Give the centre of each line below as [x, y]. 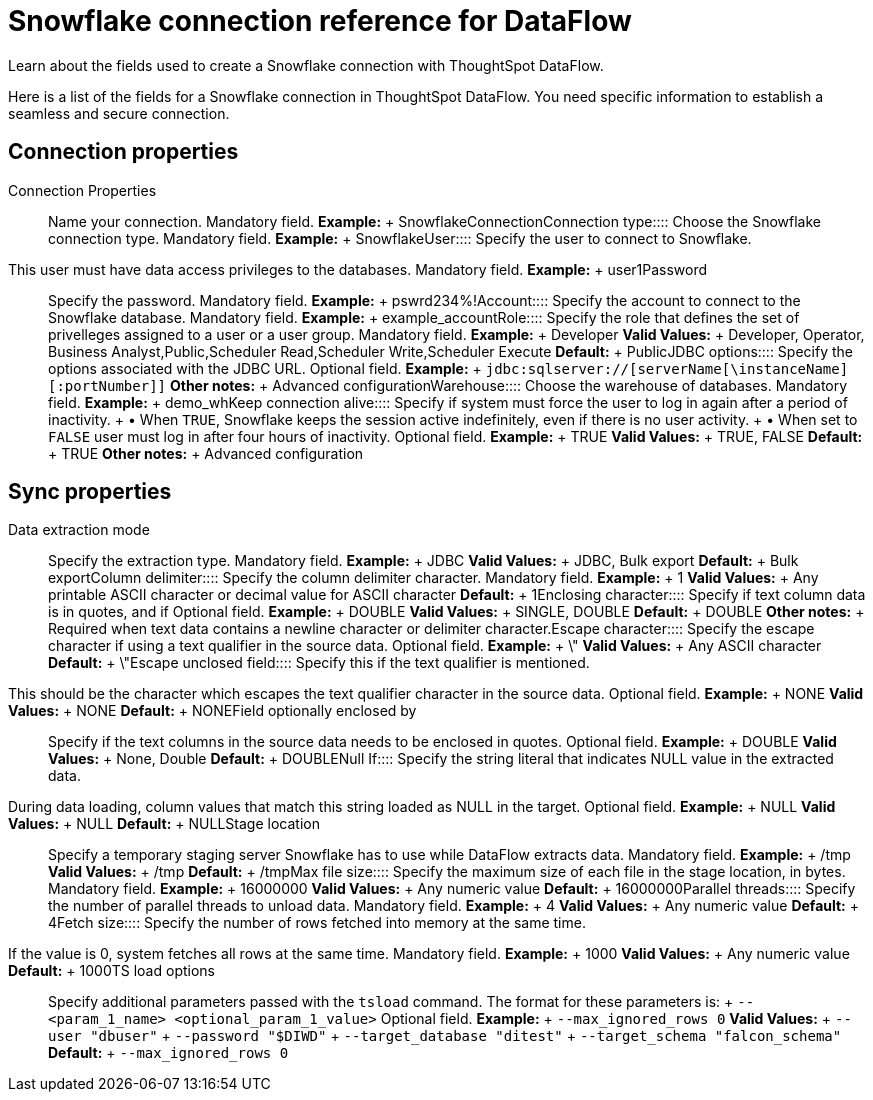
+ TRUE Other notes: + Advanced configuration [206, 453]
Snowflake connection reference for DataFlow [320, 21]
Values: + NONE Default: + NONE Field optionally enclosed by [212, 711]
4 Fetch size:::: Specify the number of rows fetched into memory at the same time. [317, 923]
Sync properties [90, 492]
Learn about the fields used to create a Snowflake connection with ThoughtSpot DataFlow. [306, 65]
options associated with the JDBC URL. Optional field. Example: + [265, 368]
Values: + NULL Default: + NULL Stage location [164, 824]
